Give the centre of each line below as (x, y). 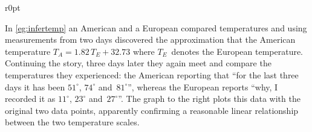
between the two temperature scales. (72, 122)
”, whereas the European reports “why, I (203, 86)
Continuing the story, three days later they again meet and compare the (138, 63)
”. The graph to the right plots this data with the (209, 99)
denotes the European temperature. (237, 51)
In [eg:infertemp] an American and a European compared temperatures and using (156, 27)
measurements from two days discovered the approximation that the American (150, 39)
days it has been (35, 86)
